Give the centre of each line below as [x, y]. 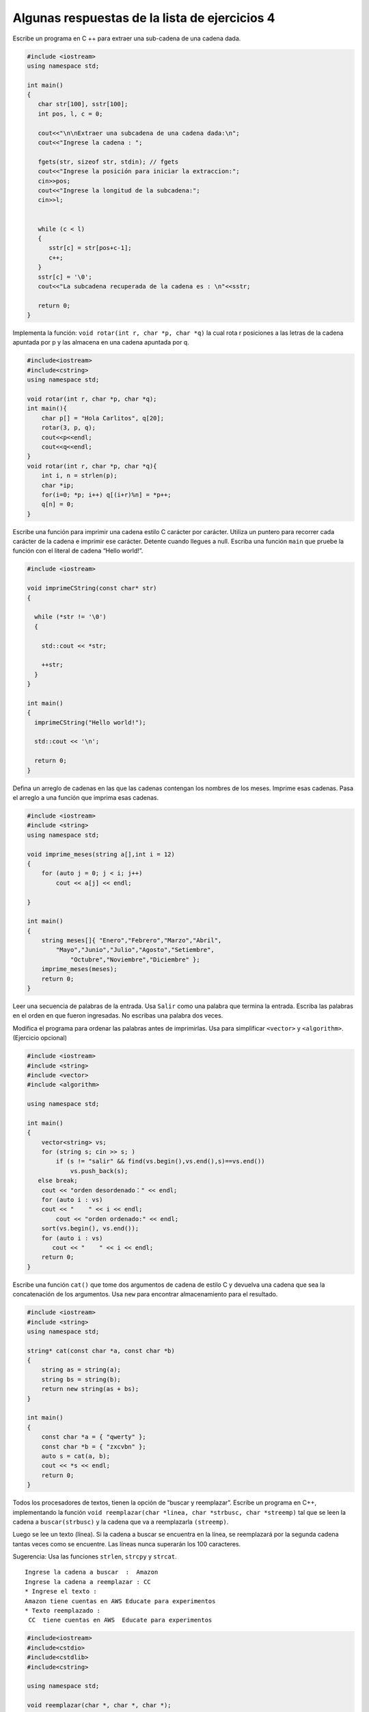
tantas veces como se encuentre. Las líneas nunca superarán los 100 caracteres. [127, 1544]
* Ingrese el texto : [61, 1591]
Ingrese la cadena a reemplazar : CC [88, 1582]
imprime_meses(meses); [79, 969]
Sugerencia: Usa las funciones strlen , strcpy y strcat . [95, 1557]
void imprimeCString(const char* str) [92, 588]
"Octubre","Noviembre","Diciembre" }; [135, 959]
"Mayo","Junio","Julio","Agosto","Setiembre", [135, 950]
